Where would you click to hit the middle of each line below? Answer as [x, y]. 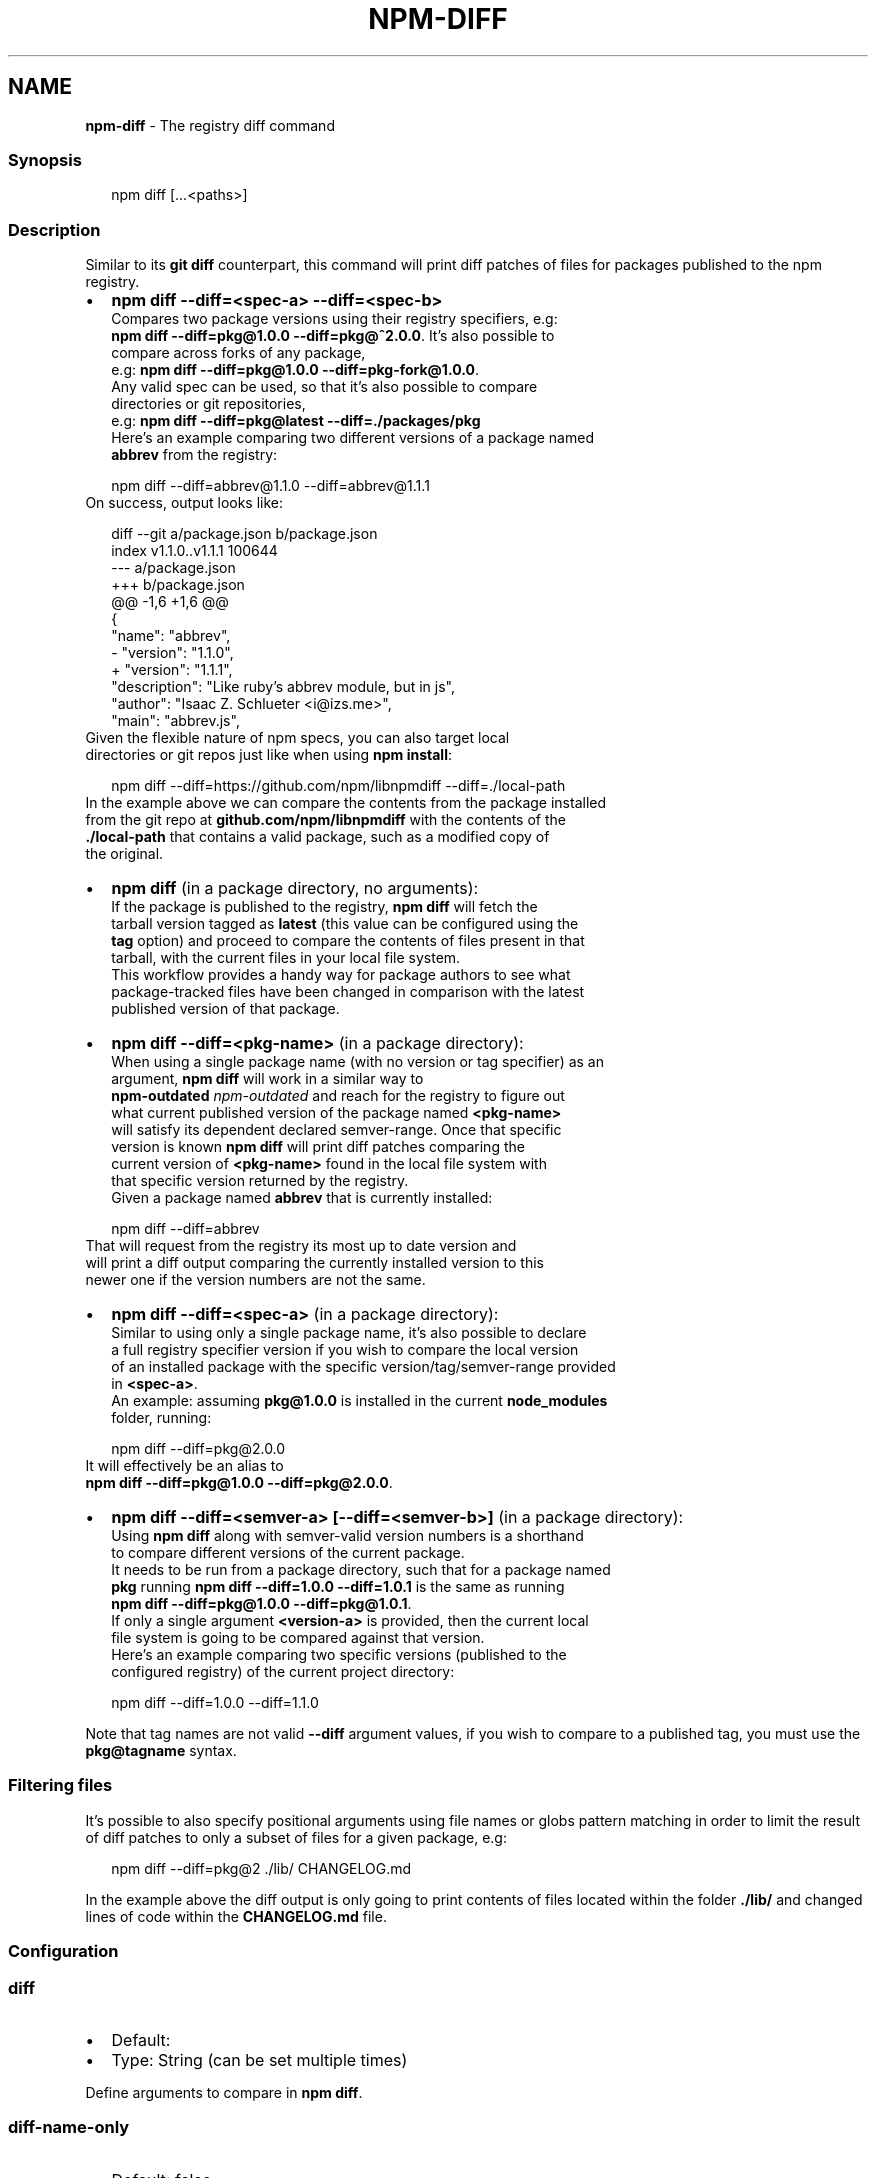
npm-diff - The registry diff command [210, 125]
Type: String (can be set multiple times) [259, 2059]
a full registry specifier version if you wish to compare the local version [345, 1350]
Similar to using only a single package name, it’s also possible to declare [349, 1333]
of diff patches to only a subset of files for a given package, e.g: [296, 1837]
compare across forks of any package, [238, 353]
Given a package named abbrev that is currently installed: [302, 1198]
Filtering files [60, 1785]
